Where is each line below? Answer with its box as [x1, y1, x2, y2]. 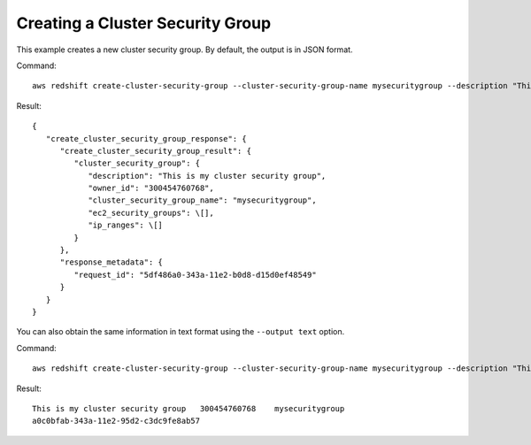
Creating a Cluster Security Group [16, 13, 272, 33]
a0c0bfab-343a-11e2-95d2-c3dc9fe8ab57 [32, 416, 201, 426]
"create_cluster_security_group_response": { [45, 134, 247, 143]
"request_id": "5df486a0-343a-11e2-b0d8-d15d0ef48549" [73, 270, 318, 280]
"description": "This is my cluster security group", [88, 171, 327, 180]
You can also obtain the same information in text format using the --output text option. [16, 326, 345, 337]
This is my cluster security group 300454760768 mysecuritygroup [32, 403, 345, 413]
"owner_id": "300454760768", [88, 183, 214, 194]
